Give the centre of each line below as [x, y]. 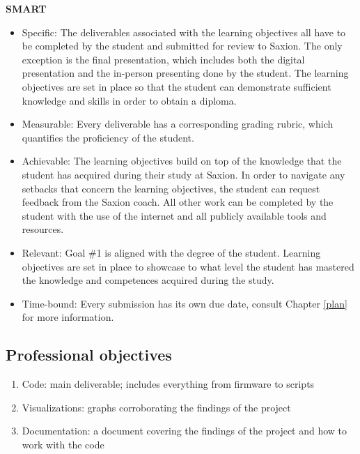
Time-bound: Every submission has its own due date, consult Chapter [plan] [185, 303]
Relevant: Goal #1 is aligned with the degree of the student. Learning [171, 252]
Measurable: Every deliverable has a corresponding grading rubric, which [178, 124]
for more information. [68, 317]
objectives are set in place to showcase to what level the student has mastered [188, 266]
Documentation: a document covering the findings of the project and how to [185, 431]
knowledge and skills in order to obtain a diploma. [129, 100]
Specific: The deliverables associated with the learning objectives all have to [184, 32]
